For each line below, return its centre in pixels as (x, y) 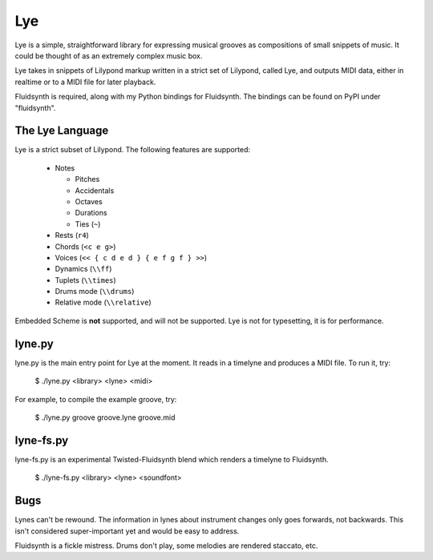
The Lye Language (62, 131)
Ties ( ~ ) (88, 224)
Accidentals (95, 190)
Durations (91, 213)
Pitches (87, 179)
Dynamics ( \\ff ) (83, 269)
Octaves (89, 201)
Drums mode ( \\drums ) (95, 292)
